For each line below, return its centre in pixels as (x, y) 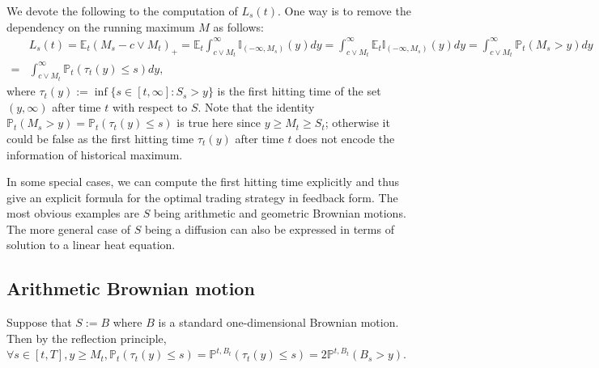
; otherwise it (357, 123)
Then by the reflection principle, (87, 338)
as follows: (238, 26)
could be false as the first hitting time (100, 138)
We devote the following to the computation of (122, 11)
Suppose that (39, 322)
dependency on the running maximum (101, 26)
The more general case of (68, 228)
